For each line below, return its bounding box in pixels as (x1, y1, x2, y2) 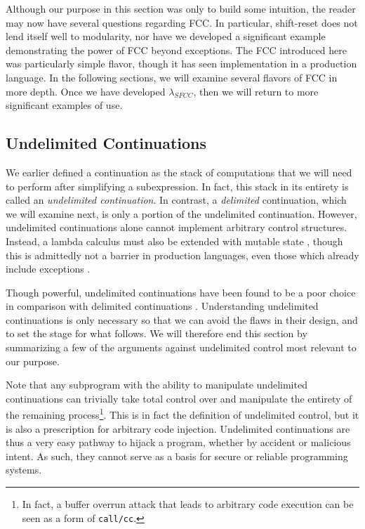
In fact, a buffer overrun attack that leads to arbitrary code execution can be (22, 497, 354, 511)
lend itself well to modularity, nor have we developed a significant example (6, 29, 326, 44)
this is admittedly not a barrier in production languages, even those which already (6, 247, 359, 262)
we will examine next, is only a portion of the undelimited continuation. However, (6, 206, 357, 221)
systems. (6, 462, 42, 477)
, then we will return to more (193, 84, 319, 98)
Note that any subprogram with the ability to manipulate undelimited (6, 377, 307, 392)
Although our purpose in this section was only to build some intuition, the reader (6, 1, 356, 15)
